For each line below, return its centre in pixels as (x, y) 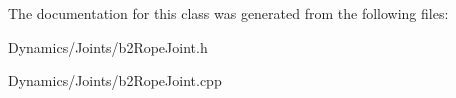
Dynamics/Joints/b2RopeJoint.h (108, 46)
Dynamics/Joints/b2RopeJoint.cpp (115, 80)
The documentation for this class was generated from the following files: (228, 13)
